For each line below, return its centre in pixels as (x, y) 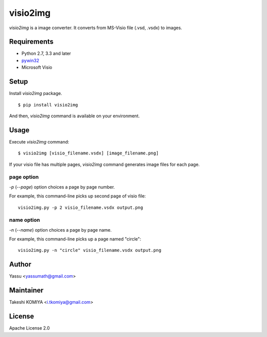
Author (20, 265)
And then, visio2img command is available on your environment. (74, 116)
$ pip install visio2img (48, 105)
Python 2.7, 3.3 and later (46, 53)
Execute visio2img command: (39, 142)
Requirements (31, 42)
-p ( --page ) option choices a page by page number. (62, 187)
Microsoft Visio (37, 67)
